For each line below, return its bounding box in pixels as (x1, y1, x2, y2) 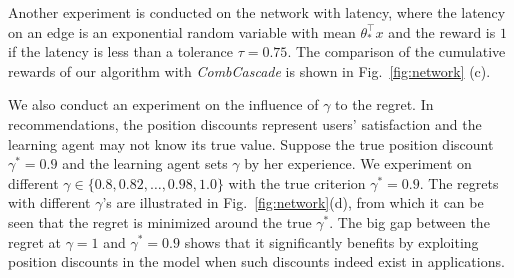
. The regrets (419, 172, 499, 193)
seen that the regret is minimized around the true (8, 211, 312, 232)
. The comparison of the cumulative (287, 41, 506, 62)
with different (8, 192, 91, 213)
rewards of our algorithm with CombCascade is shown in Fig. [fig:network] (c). (8, 60, 491, 81)
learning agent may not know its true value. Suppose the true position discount (8, 133, 494, 154)
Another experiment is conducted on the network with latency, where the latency (8, 2, 506, 22)
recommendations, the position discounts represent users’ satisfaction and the (8, 113, 482, 134)
